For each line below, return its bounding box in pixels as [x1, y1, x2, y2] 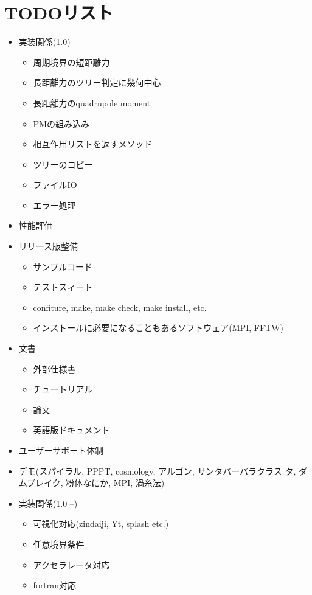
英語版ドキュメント [33, 423, 110, 436]
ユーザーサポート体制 [18, 444, 104, 456]
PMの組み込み [33, 117, 89, 130]
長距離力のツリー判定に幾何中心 [33, 76, 161, 89]
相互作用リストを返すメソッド [33, 137, 153, 150]
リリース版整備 [18, 240, 78, 252]
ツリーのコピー [33, 158, 93, 170]
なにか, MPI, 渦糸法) [83, 476, 165, 489]
